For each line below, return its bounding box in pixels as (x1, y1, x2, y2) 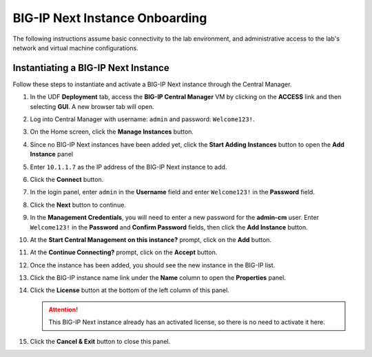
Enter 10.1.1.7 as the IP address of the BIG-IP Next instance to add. (30, 163, 227, 171)
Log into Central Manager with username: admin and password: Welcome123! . (30, 115, 255, 123)
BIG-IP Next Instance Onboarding (12, 10, 207, 25)
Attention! (48, 305, 79, 314)
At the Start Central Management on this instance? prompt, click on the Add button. (30, 235, 272, 244)
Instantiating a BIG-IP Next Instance (12, 62, 169, 74)
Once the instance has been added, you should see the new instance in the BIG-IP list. (30, 261, 276, 269)
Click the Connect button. (30, 175, 104, 183)
